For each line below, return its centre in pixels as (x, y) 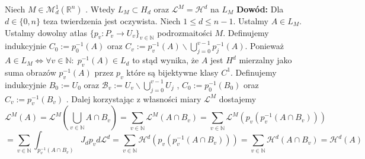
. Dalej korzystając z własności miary (134, 98)
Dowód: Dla (260, 9)
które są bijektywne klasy (172, 72)
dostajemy (238, 98)
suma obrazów (31, 72)
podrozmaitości (185, 32)
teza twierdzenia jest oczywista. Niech (112, 21)
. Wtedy (100, 9)
